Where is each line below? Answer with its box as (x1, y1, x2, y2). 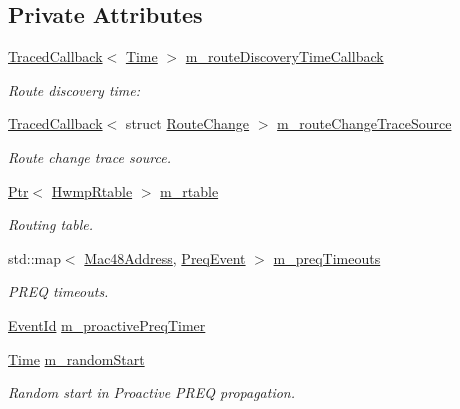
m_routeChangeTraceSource (277, 113, 452, 134)
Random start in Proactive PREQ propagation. (8, 382, 296, 403)
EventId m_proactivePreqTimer (8, 314, 206, 335)
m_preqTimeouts (273, 247, 381, 268)
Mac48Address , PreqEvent (84, 247, 246, 268)
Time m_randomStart (8, 348, 145, 369)
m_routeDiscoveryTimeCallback (185, 46, 384, 67)
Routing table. (8, 214, 93, 235)
